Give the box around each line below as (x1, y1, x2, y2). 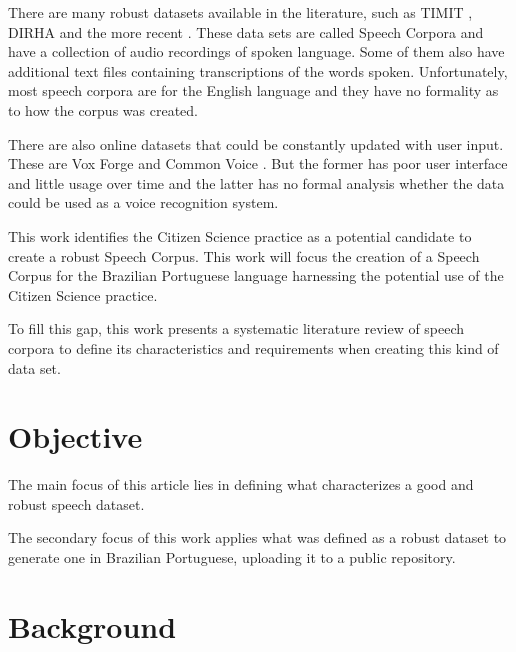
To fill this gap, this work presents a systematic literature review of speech (8, 318, 465, 339)
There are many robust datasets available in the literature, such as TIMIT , (8, 2, 473, 22)
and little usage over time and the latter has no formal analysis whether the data (8, 172, 505, 193)
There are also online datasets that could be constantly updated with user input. (8, 133, 504, 154)
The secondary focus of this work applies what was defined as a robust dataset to (8, 527, 507, 548)
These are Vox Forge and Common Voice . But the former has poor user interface (8, 153, 508, 174)
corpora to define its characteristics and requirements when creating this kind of (8, 337, 499, 358)
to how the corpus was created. (8, 99, 198, 120)
